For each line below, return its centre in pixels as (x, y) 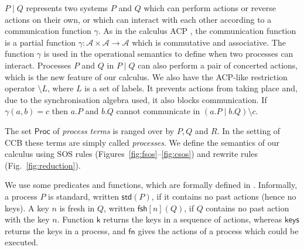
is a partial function (40, 42)
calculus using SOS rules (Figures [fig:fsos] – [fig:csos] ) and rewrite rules (131, 154)
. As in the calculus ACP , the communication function (197, 31)
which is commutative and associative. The (209, 42)
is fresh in (77, 208)
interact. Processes (38, 65)
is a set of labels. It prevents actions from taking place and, (191, 88)
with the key (27, 219)
